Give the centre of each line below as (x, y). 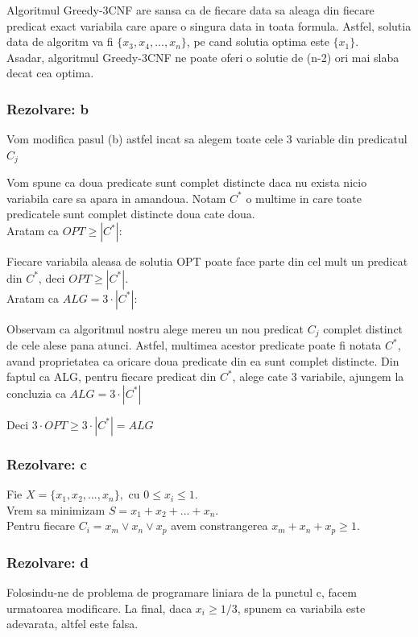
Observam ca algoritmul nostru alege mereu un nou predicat (155, 328)
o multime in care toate (304, 198)
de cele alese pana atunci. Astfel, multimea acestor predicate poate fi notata (194, 345)
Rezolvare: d (48, 562)
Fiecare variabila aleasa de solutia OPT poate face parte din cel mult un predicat (207, 261)
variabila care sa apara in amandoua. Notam (116, 198)
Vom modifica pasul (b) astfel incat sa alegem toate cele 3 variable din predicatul (207, 139)
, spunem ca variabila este (301, 608)
